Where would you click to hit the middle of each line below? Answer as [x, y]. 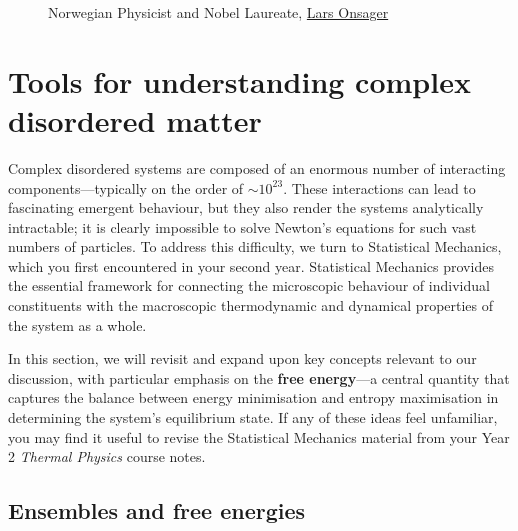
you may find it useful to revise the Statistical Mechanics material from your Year [259, 436]
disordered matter [135, 119]
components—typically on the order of [126, 187]
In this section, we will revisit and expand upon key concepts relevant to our [242, 358]
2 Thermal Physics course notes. [107, 456]
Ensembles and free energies [157, 510]
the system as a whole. [77, 324]
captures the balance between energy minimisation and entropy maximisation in [253, 397]
